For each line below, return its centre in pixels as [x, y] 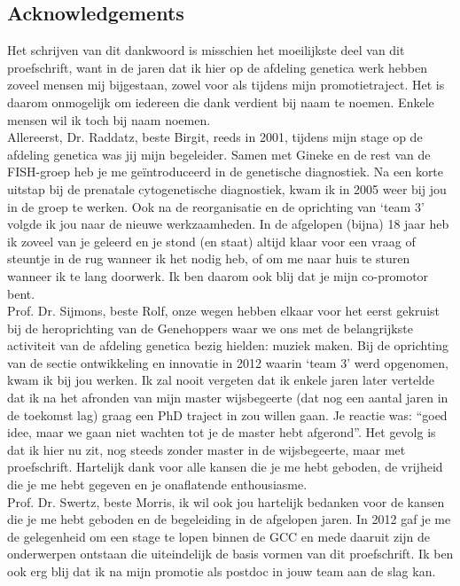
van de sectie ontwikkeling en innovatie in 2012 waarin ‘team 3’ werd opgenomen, [228, 362]
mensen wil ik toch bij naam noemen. [109, 119]
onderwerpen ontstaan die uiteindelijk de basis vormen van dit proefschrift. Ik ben [230, 554]
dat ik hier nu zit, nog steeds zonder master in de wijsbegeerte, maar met [207, 449]
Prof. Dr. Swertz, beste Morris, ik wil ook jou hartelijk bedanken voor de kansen [226, 501]
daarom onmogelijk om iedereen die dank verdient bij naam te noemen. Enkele [221, 102]
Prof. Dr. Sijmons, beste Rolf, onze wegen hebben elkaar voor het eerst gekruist [224, 311]
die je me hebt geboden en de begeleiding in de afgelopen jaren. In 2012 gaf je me [229, 519]
